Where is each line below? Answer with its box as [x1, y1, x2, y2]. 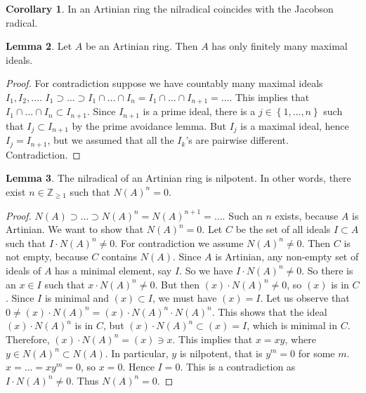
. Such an [222, 208, 263, 222]
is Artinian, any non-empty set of [215, 249, 359, 264]
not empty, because [6, 249, 89, 264]
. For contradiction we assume [115, 235, 244, 250]
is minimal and [44, 291, 110, 305]
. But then [155, 277, 200, 291]
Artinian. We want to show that [6, 222, 144, 237]
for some [298, 345, 335, 360]
